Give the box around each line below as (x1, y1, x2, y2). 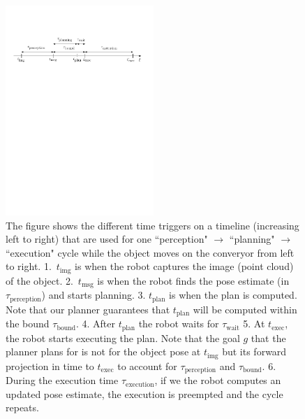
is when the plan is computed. (169, 287, 297, 302)
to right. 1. (6, 259, 52, 274)
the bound (6, 316, 50, 331)
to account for (117, 358, 177, 373)
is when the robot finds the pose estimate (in (97, 273, 290, 287)
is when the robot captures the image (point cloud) (75, 259, 294, 274)
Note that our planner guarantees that (6, 301, 170, 316)
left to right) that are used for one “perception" (6, 232, 208, 246)
